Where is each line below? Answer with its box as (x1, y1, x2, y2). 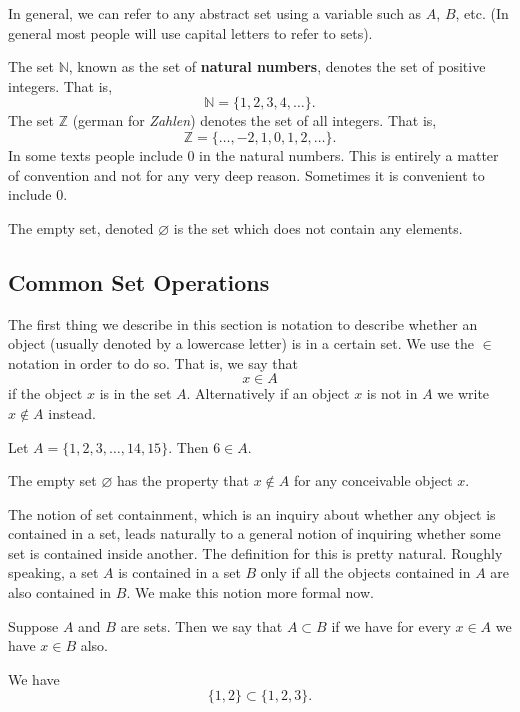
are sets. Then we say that (120, 615, 283, 636)
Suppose (8, 615, 59, 636)
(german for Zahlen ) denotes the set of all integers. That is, (72, 110, 437, 131)
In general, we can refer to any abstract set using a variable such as (8, 3, 422, 23)
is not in (366, 383, 418, 404)
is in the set (99, 383, 172, 404)
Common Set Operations (8, 266, 270, 297)
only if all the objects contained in (260, 562, 471, 583)
